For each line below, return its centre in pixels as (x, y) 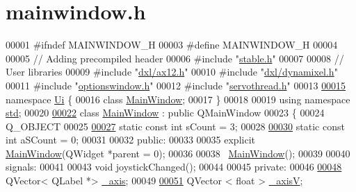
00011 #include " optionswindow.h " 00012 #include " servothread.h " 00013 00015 (176, 85)
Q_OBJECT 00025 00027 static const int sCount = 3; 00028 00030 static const (175, 126)
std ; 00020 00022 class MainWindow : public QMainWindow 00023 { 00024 (165, 113)
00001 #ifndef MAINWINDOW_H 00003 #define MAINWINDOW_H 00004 (172, 45)
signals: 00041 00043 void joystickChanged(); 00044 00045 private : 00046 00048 (174, 167)
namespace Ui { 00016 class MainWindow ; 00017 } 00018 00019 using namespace (178, 99)
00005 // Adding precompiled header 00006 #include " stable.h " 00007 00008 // (175, 58)
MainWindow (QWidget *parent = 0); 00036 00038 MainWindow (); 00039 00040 (178, 153)
